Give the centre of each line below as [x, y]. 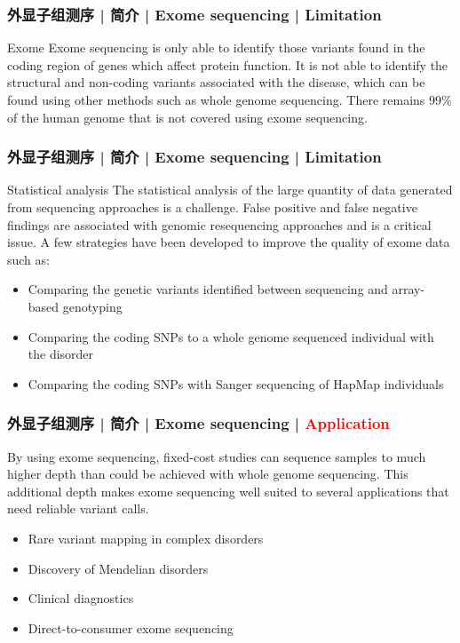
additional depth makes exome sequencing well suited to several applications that [228, 491]
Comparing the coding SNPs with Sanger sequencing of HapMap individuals [236, 383]
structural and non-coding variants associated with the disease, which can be [216, 82]
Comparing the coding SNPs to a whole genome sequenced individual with [231, 336]
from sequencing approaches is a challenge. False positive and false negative [212, 207]
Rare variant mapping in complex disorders [146, 538]
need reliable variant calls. [78, 508]
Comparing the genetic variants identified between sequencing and [208, 289]
